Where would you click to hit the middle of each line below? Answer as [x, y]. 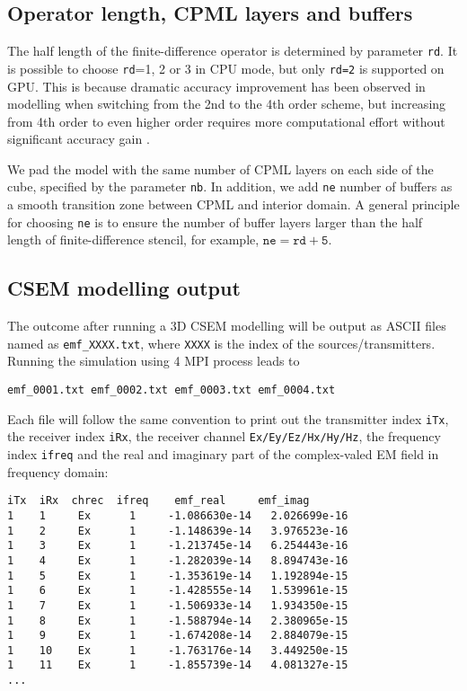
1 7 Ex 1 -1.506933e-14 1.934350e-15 [178, 605]
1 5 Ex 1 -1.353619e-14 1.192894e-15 [178, 576]
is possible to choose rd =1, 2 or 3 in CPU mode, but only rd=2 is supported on [226, 68]
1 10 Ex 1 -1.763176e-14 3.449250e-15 [178, 650]
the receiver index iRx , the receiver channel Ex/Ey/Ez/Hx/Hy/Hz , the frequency [224, 436]
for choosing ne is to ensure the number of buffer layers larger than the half [215, 221]
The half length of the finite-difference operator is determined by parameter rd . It [233, 51]
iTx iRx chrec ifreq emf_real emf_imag [159, 501]
